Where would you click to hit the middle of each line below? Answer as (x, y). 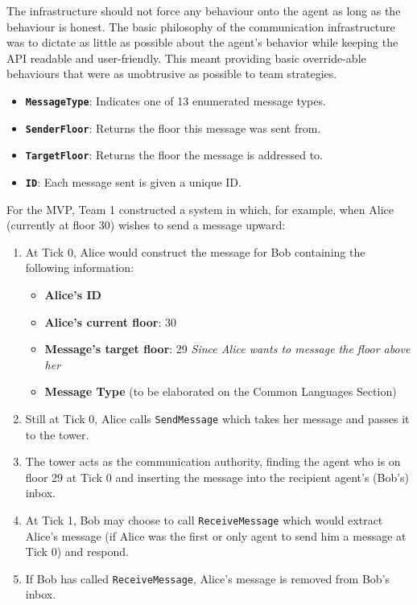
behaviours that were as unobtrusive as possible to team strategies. (172, 74)
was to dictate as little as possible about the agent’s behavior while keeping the (202, 42)
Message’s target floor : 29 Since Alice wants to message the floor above (227, 349)
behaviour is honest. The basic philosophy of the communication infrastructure (201, 26)
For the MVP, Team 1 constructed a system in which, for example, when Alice (200, 209)
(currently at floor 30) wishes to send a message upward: (146, 225)
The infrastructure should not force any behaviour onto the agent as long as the (204, 10)
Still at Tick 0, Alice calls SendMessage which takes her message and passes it (217, 418)
